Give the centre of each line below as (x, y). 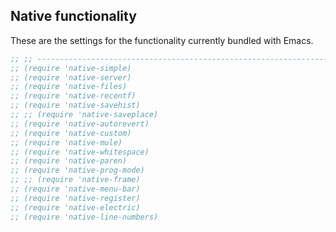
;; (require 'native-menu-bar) (75, 189)
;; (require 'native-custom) (71, 133)
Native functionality (73, 16)
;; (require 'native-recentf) (73, 96)
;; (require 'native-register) (75, 198)
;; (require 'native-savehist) (75, 105)
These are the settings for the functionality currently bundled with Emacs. (162, 40)
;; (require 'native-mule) (66, 142)
